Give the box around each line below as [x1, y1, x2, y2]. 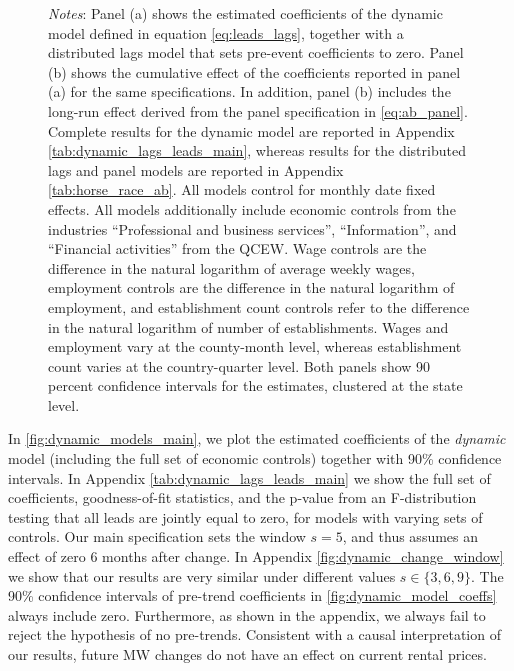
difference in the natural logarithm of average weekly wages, [48, 257, 415, 278]
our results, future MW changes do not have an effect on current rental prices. [8, 644, 487, 664]
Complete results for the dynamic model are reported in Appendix [48, 120, 455, 141]
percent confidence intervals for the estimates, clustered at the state [48, 375, 463, 396]
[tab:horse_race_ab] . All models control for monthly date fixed [48, 179, 436, 200]
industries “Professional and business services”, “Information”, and [48, 218, 457, 239]
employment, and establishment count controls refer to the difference [48, 296, 470, 317]
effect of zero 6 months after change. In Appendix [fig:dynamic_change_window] [8, 546, 504, 567]
